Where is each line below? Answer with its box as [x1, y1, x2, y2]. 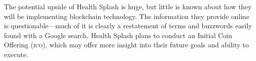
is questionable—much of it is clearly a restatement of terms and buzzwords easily [4, 20, 252, 31]
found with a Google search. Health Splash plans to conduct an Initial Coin [4, 30, 232, 40]
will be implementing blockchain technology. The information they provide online [4, 11, 250, 21]
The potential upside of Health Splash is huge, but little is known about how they [4, 1, 252, 11]
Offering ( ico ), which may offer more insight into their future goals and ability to [4, 40, 249, 50]
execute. [4, 49, 29, 59]
